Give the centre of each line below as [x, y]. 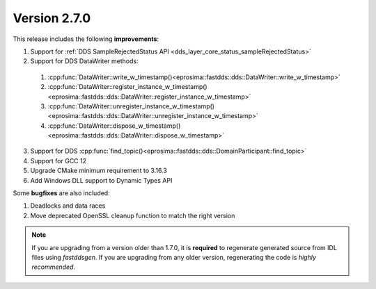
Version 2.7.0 [52, 18]
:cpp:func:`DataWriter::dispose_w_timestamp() [114, 126]
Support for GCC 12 [58, 160]
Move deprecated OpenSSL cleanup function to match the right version [133, 215]
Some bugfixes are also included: [62, 193]
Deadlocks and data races [68, 206]
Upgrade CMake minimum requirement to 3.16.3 [99, 171]
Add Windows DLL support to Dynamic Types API [101, 180]
